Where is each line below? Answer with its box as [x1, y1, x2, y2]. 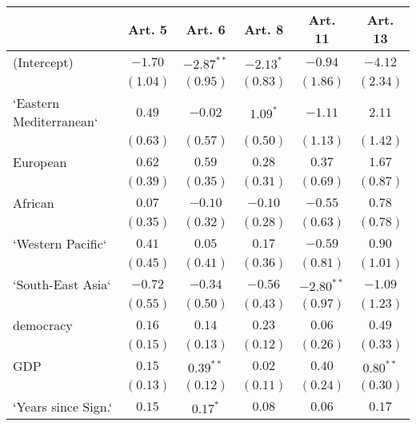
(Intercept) [13, 53, 74, 71]
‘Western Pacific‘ [13, 234, 107, 253]
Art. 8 [244, 19, 284, 38]
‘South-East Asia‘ [13, 275, 111, 293]
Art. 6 [186, 19, 226, 38]
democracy [13, 316, 73, 334]
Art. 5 [128, 19, 168, 38]
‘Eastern [13, 94, 60, 112]
